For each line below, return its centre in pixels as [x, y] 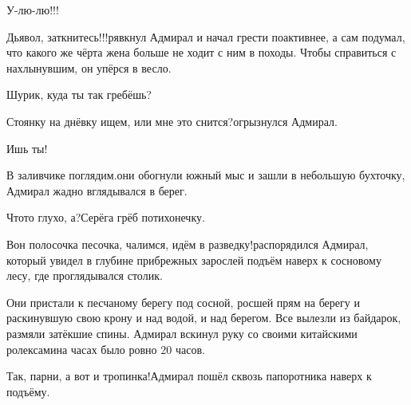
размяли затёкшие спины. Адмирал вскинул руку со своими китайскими [182, 333]
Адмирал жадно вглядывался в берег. [97, 190]
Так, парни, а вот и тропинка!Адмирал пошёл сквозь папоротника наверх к [189, 376]
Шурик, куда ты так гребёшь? [79, 94]
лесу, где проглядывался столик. [85, 275]
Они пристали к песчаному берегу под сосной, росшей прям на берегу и [183, 302]
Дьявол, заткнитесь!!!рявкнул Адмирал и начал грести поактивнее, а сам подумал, [206, 36]
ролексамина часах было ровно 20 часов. [106, 349]
